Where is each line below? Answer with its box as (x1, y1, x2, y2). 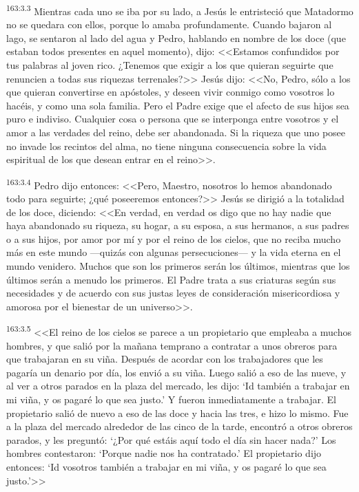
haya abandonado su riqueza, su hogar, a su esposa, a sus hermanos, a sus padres (6, 218, 349, 233)
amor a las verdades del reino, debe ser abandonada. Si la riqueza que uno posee (6, 125, 346, 139)
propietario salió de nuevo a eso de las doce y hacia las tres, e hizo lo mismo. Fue (6, 405, 349, 420)
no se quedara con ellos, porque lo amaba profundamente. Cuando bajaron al (6, 17, 332, 32)
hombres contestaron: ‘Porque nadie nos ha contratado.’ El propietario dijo (6, 446, 322, 460)
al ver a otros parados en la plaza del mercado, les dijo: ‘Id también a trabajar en (6, 378, 350, 393)
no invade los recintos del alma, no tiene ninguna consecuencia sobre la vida (6, 138, 327, 153)
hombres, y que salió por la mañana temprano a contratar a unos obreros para (6, 338, 338, 352)
